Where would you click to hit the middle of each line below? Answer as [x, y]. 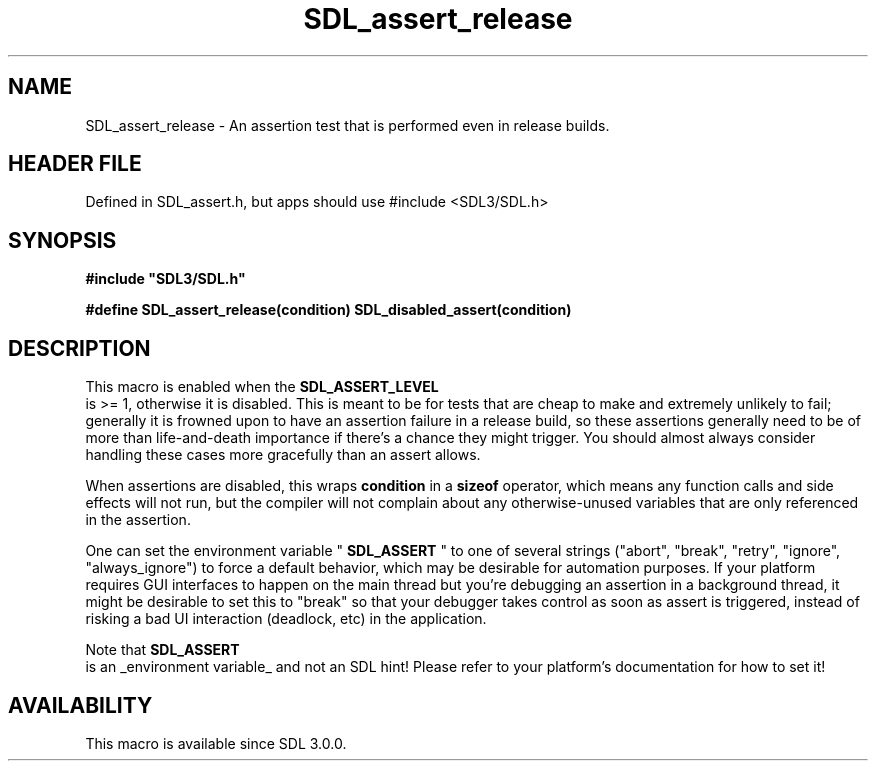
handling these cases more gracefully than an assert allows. [283, 455]
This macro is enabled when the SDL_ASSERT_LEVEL [262, 387]
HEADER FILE [75, 164]
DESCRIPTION [79, 348]
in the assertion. [138, 520]
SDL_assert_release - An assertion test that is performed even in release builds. [347, 125]
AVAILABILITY [80, 705]
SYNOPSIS [62, 240]
